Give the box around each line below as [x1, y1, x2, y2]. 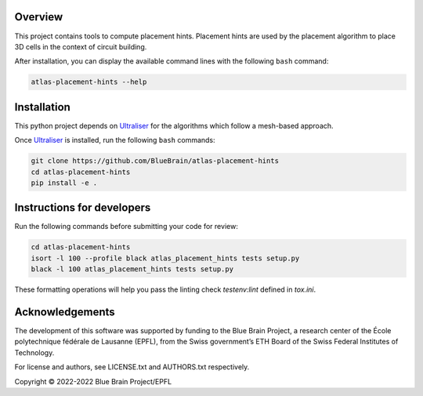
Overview [14, 10, 63, 24]
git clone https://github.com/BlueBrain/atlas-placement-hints [31, 157, 280, 165]
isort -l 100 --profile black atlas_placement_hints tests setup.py [31, 253, 300, 263]
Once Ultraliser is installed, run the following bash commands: [14, 136, 215, 145]
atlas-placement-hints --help [31, 78, 147, 86]
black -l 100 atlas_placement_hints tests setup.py [31, 265, 234, 274]
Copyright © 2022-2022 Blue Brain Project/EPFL [14, 376, 172, 386]
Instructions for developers [14, 201, 151, 215]
